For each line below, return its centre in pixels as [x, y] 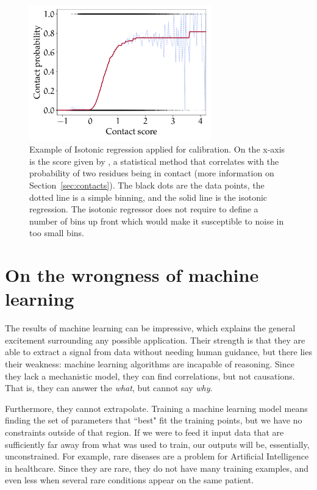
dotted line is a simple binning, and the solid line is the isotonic [148, 197]
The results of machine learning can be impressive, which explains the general [150, 328]
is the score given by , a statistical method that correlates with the [154, 161]
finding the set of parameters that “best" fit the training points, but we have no [154, 420]
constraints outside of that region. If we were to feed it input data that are [144, 432]
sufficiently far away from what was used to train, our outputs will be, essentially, [157, 444]
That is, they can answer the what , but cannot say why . [109, 388]
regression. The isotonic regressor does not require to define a [144, 209]
